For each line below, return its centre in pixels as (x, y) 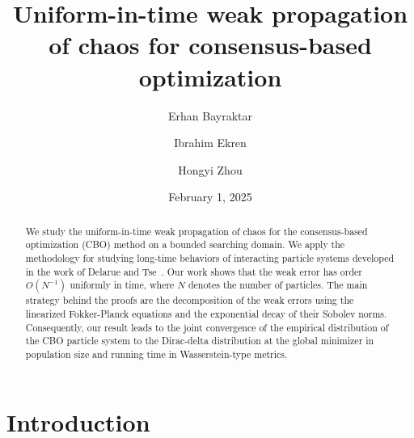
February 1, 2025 (210, 197)
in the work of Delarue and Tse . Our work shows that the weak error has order (194, 271)
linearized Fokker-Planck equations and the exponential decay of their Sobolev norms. (206, 313)
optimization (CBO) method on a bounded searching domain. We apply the (185, 244)
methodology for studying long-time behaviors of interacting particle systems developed (210, 257)
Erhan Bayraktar (210, 115)
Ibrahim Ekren (210, 143)
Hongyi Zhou (210, 169)
